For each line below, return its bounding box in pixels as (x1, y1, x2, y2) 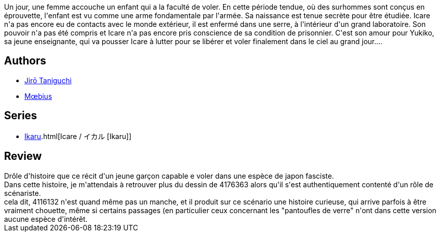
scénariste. (4, 188, 41, 197)
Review (4, 150, 42, 163)
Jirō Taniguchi (24, 76, 72, 85)
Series (4, 109, 37, 122)
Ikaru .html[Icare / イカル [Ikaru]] (24, 131, 132, 141)
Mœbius (24, 91, 52, 100)
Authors (4, 54, 46, 68)
